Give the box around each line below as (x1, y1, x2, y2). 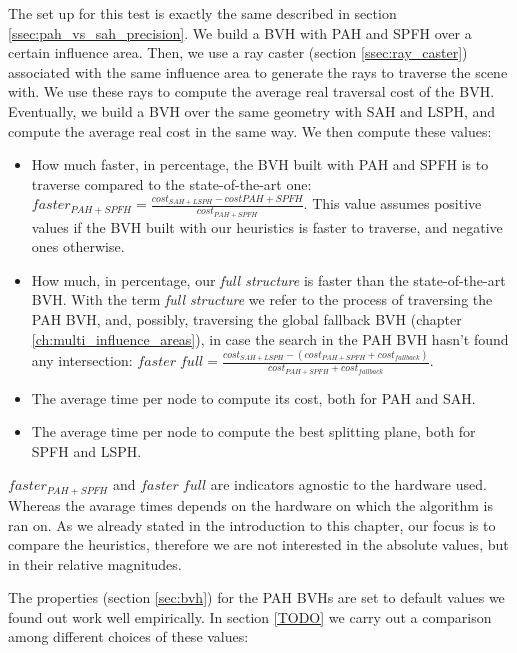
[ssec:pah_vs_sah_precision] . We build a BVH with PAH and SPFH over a (8, 22, 472, 43)
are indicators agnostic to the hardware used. (210, 474, 487, 495)
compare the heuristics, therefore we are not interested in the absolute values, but (8, 534, 509, 555)
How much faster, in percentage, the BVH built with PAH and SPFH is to (31, 154, 489, 175)
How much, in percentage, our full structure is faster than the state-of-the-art (31, 269, 506, 290)
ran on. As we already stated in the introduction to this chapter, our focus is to (8, 514, 496, 535)
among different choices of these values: (8, 626, 249, 647)
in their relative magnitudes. (8, 553, 182, 574)
